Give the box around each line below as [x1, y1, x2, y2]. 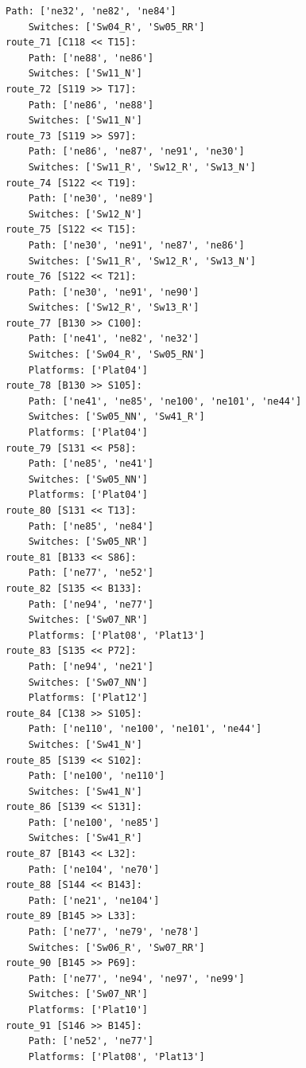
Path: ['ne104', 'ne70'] [28, 863, 160, 875]
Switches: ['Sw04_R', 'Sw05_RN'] [28, 349, 205, 361]
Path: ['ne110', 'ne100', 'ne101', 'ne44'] [28, 723, 262, 735]
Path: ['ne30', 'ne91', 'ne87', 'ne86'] [28, 239, 245, 251]
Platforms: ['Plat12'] [28, 692, 148, 704]
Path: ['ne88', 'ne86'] [28, 52, 154, 64]
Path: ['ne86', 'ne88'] [28, 99, 154, 111]
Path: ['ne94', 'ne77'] [28, 598, 154, 610]
